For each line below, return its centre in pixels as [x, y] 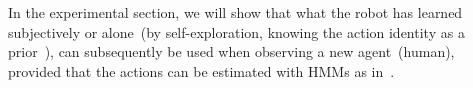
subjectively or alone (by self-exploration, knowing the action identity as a [236, 31]
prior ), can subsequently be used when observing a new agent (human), [231, 51]
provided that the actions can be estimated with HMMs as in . [201, 70]
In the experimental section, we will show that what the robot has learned [235, 12]
